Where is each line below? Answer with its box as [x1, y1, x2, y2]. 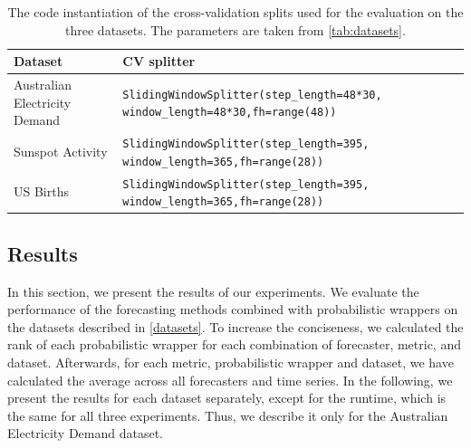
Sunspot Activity [14, 141, 108, 160]
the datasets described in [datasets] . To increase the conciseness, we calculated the [7, 317, 464, 336]
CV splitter [122, 52, 196, 71]
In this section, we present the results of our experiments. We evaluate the [7, 281, 419, 300]
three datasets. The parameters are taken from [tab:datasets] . [65, 20, 406, 39]
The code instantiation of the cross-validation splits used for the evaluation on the [7, 3, 464, 21]
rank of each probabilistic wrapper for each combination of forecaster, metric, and [7, 335, 461, 354]
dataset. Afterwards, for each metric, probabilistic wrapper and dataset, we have [7, 353, 454, 372]
